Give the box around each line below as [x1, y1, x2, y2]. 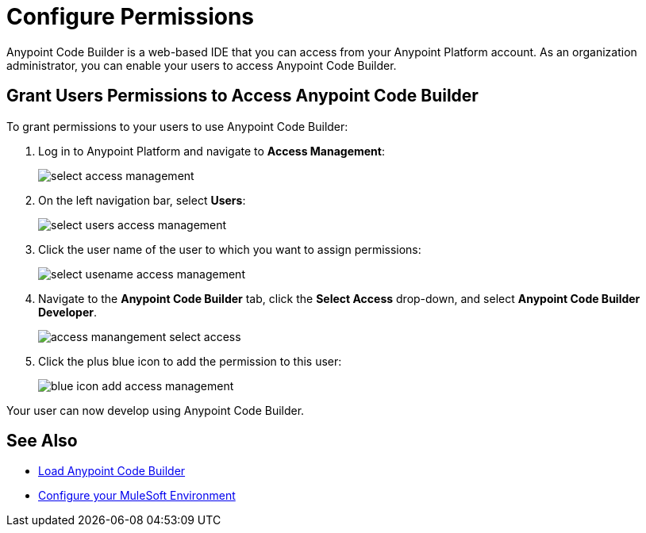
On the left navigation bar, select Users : [38, 193, 246, 207]
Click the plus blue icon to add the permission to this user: [38, 354, 342, 368]
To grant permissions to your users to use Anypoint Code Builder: [6, 119, 348, 133]
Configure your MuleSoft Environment [38, 489, 236, 503]
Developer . [38, 305, 97, 319]
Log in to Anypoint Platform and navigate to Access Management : [38, 144, 385, 158]
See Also [6, 431, 78, 451]
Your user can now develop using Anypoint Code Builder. [6, 403, 305, 417]
